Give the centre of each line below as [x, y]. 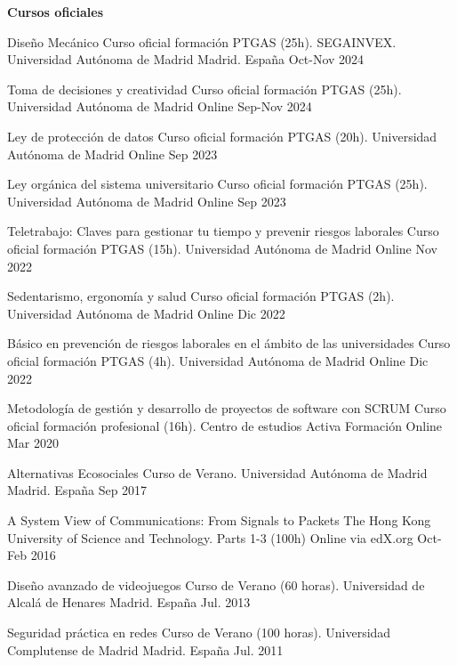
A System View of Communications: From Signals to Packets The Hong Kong [219, 520]
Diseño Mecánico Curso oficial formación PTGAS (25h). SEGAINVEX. [202, 41]
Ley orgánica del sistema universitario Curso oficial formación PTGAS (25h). [217, 184]
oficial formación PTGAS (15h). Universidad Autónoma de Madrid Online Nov [222, 248]
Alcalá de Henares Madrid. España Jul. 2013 [129, 602]
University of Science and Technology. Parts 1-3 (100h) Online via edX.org [210, 537]
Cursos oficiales [55, 12]
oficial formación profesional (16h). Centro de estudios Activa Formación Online [225, 425]
